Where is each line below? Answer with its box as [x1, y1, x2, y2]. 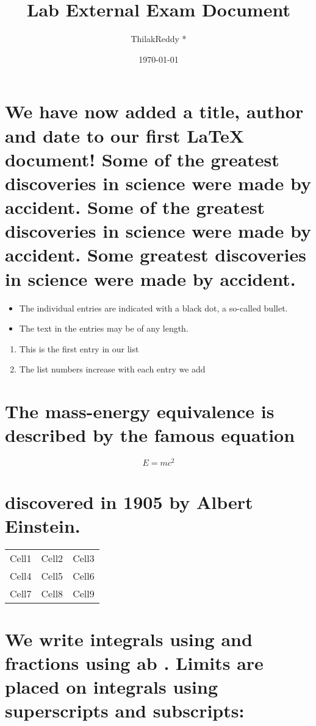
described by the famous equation [5, 422, 295, 447]
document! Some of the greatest [5, 146, 279, 171]
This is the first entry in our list [19, 342, 139, 355]
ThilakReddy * [131, 32, 187, 45]
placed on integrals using [5, 674, 218, 699]
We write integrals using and [5, 626, 253, 651]
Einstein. [5, 513, 81, 538]
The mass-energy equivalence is [5, 399, 275, 424]
